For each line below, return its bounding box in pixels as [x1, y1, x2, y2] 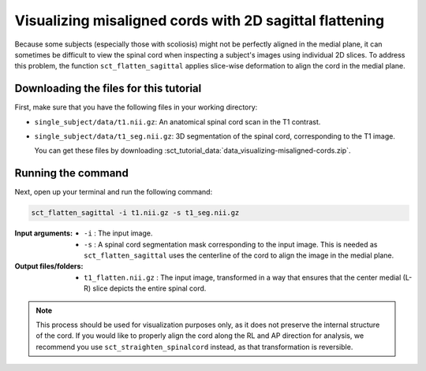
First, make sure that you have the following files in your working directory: [14, 102, 258, 112]
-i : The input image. [84, 228, 153, 238]
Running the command [14, 166, 129, 180]
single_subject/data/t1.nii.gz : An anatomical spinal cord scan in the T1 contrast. [34, 117, 321, 126]
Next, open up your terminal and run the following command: [14, 187, 213, 197]
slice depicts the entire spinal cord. [92, 284, 207, 293]
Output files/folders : [14, 262, 84, 271]
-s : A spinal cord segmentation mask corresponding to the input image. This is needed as [84, 239, 378, 249]
